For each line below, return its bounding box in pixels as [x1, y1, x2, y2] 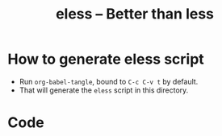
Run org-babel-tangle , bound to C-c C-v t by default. [19, 76, 199, 86]
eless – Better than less [55, 5, 215, 23]
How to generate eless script [7, 50, 205, 68]
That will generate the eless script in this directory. [19, 85, 189, 95]
